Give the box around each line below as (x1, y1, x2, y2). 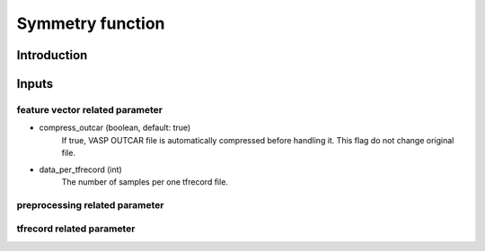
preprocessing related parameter (16, 198, 164, 211)
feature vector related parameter (16, 103, 163, 116)
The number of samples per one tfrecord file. (61, 176, 229, 187)
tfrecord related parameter (16, 222, 136, 235)
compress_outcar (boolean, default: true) (39, 122, 191, 134)
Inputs (16, 76, 54, 91)
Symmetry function (16, 13, 165, 33)
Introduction (16, 48, 88, 63)
